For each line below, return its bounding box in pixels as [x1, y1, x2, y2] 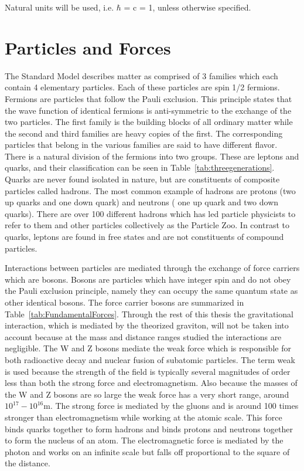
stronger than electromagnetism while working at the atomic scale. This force [5, 411, 282, 423]
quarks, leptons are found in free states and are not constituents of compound [5, 231, 284, 243]
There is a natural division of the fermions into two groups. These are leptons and [5, 150, 299, 162]
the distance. [5, 457, 50, 469]
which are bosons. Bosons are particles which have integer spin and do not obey [5, 273, 291, 285]
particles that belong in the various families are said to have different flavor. [5, 138, 278, 151]
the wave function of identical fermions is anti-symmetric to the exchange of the [5, 104, 292, 116]
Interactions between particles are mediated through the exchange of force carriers [5, 262, 300, 274]
